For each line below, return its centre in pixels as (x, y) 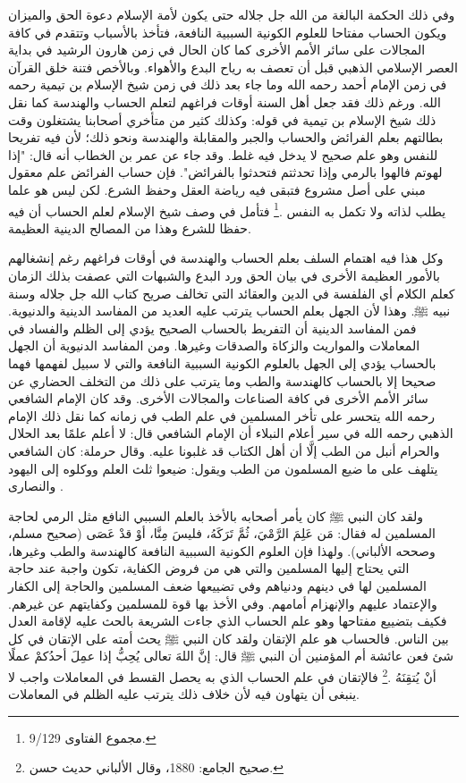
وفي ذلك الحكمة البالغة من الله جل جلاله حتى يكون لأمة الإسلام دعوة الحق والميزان (232, 14)
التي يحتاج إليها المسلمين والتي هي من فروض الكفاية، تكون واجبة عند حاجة (209, 568)
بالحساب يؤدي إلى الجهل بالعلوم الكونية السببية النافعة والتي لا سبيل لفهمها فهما (222, 362)
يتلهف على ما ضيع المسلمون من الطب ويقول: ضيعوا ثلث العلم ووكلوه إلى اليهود (223, 468)
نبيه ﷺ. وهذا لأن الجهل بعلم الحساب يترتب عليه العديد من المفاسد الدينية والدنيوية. (229, 311)
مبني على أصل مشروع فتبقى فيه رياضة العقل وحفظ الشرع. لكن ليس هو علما (217, 189)
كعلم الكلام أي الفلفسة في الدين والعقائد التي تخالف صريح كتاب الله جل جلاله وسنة (232, 293)
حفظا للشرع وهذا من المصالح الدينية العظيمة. (130, 227)
